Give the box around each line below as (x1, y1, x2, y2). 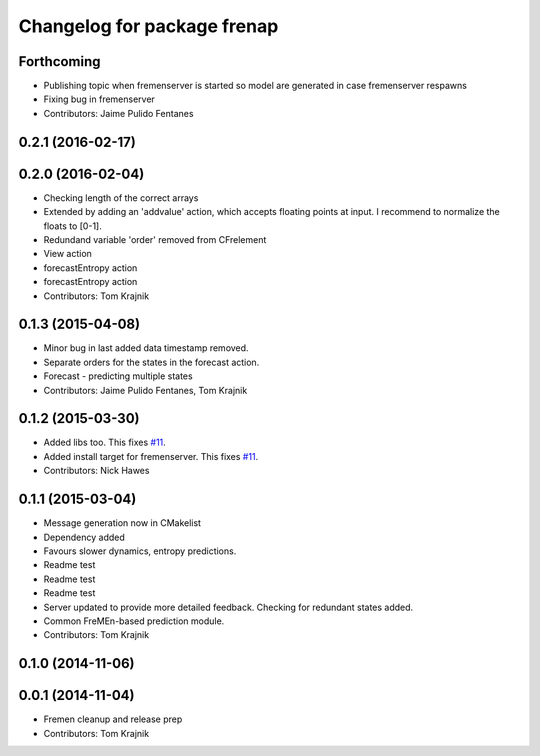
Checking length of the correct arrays (43, 191, 199, 204)
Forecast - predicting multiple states (43, 370, 194, 382)
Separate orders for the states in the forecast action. (43, 356, 260, 368)
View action (43, 248, 92, 260)
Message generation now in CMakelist (43, 517, 202, 529)
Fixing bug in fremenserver (43, 93, 155, 105)
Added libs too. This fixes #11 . (43, 436, 167, 449)
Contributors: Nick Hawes (43, 465, 150, 477)
